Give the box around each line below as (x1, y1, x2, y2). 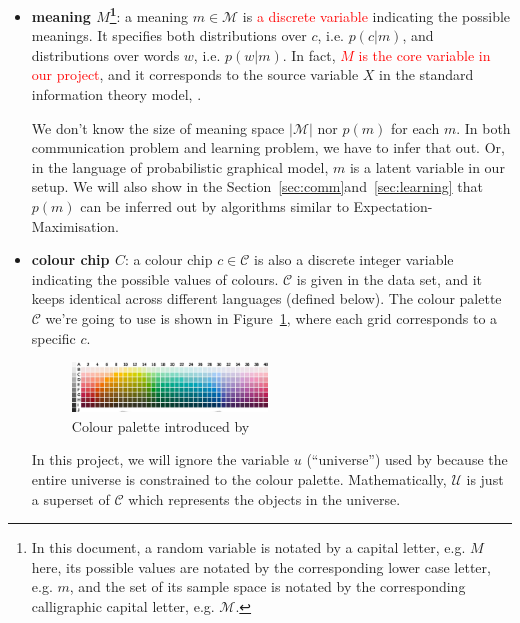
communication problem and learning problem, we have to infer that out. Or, (31, 137, 505, 158)
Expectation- (353, 196, 433, 216)
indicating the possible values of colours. (31, 268, 279, 289)
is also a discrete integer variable (254, 249, 454, 270)
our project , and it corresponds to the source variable (31, 64, 359, 85)
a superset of (31, 488, 110, 509)
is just (466, 468, 504, 489)
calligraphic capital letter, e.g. (31, 595, 215, 616)
